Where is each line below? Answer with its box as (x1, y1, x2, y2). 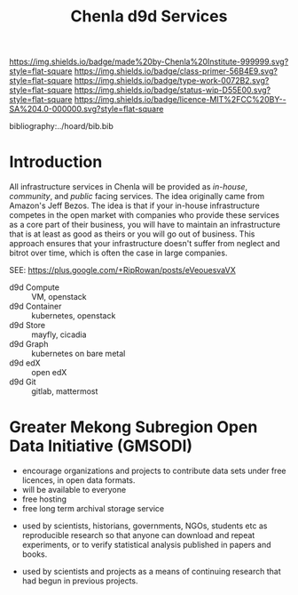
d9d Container (9, 301, 62, 312)
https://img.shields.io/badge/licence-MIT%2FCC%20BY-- (74, 94, 286, 105)
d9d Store (9, 320, 46, 331)
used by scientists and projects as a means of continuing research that (21, 567, 281, 577)
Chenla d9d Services (70, 6, 228, 27)
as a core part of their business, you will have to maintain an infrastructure (9, 220, 281, 230)
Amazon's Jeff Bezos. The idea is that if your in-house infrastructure (9, 200, 260, 211)
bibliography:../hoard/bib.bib (9, 121, 114, 132)
